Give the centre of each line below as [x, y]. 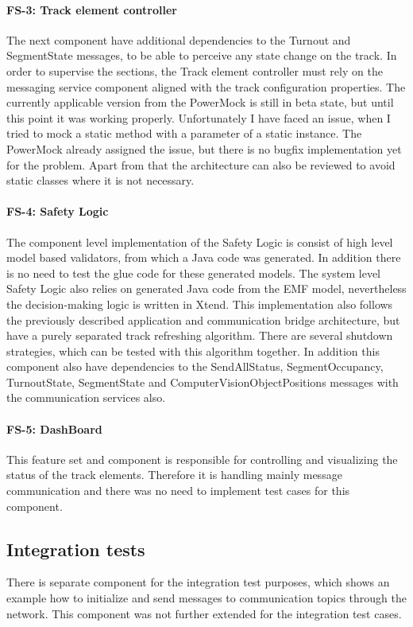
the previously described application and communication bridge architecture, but [203, 319]
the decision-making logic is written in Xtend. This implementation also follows [200, 304]
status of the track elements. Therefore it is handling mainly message [174, 475]
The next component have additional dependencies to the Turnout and [179, 39]
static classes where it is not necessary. [100, 180]
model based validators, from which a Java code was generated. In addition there [204, 257]
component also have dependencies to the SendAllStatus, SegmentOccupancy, [195, 366]
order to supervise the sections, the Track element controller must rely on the [195, 70]
